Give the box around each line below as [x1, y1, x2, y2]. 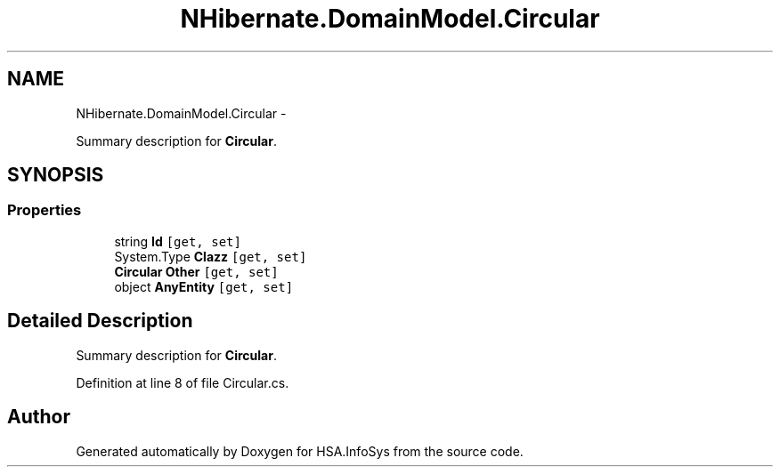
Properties [7, 201, 82, 220]
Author [7, 406, 70, 429]
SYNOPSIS [7, 164, 104, 187]
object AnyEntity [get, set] [114, 278, 294, 294]
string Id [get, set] [114, 233, 241, 249]
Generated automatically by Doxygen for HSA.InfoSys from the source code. [76, 443, 524, 459]
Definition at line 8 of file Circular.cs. [76, 374, 289, 390]
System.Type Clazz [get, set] [114, 248, 307, 264]
